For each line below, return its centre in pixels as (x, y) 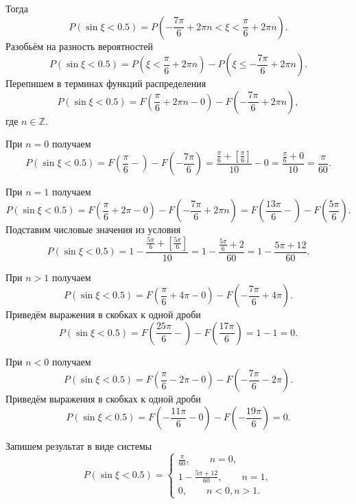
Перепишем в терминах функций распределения (106, 83)
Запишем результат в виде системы (79, 446)
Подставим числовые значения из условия (93, 229)
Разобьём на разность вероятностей (79, 46)
